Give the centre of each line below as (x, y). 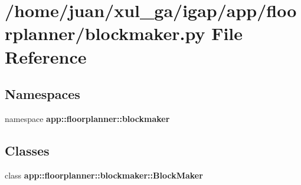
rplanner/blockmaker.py (105, 33)
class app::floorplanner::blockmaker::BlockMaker (104, 175)
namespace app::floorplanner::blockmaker (87, 118)
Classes (27, 150)
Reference (46, 56)
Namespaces (42, 94)
